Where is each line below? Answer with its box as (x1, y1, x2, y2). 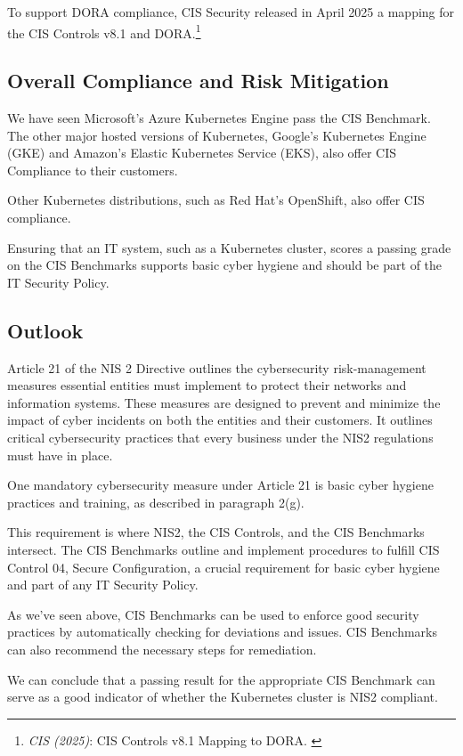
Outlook (7, 316, 84, 344)
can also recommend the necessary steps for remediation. (7, 639, 317, 658)
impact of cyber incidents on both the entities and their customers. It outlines (7, 411, 433, 429)
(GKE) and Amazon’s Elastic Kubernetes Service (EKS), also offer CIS (7, 143, 397, 162)
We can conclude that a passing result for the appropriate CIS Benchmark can (7, 670, 435, 688)
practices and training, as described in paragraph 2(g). (7, 492, 305, 511)
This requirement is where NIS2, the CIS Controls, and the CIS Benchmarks (7, 523, 425, 541)
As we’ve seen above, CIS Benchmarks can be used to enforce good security (7, 605, 419, 623)
